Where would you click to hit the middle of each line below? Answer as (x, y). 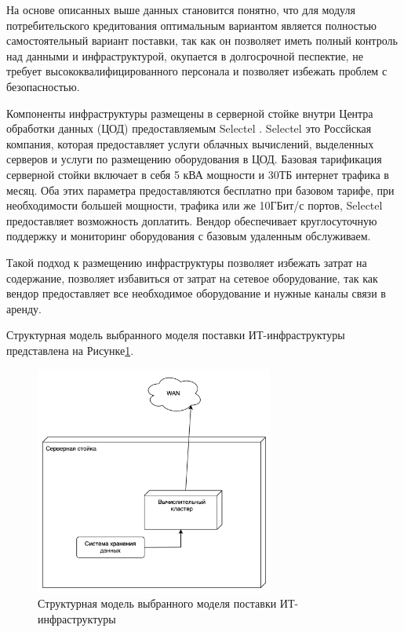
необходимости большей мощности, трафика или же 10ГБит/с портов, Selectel (195, 205)
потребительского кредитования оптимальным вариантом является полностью (192, 25)
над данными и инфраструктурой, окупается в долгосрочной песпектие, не (185, 55)
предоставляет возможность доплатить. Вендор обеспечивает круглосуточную (192, 220)
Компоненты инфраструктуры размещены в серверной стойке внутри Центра (190, 113)
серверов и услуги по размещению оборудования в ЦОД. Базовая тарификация (194, 159)
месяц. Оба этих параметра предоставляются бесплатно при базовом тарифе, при (200, 190)
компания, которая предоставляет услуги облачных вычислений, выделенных (190, 143)
